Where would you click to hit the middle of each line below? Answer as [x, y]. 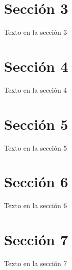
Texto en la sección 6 [36, 205]
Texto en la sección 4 [36, 89]
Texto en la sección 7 [36, 263]
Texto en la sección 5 [36, 147]
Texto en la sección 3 [36, 32]
